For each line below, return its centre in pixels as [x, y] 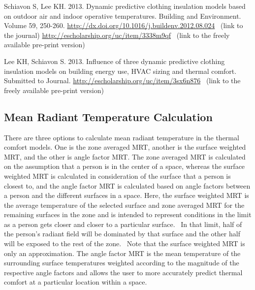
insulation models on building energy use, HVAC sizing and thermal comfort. [120, 71]
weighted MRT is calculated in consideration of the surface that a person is [117, 176]
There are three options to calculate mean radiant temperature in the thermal [122, 137]
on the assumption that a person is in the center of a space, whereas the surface [125, 166]
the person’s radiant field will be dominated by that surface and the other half [122, 234]
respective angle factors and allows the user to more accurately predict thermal [123, 272]
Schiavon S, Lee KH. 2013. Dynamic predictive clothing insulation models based [125, 6]
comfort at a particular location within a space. [76, 282]
